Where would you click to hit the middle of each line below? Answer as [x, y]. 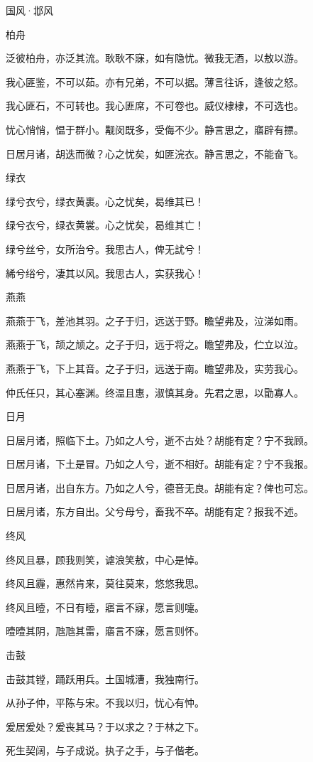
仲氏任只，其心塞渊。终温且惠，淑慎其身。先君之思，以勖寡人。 [155, 392]
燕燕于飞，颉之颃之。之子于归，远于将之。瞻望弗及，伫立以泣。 [155, 344]
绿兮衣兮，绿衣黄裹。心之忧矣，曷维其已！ [105, 201]
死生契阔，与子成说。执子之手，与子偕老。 [105, 750]
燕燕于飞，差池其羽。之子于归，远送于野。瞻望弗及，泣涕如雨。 [155, 320]
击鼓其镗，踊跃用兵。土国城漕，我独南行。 [105, 678]
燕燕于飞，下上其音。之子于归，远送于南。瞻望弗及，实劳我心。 [155, 368]
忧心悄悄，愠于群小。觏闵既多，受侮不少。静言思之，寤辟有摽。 [155, 129]
